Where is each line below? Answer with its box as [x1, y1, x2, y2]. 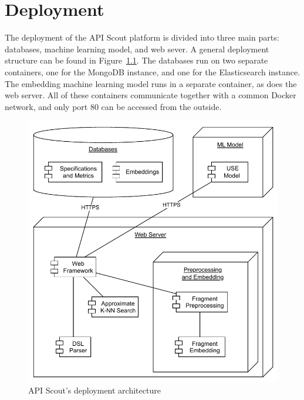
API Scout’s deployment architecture [28, 384, 161, 396]
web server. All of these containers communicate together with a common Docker [5, 89, 296, 101]
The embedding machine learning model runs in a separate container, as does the [5, 77, 297, 89]
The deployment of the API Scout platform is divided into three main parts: [5, 31, 279, 44]
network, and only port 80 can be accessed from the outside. [5, 100, 222, 112]
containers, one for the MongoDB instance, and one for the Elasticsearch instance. [5, 65, 300, 78]
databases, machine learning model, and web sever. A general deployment [5, 42, 269, 55]
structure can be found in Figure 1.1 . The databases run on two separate [5, 54, 268, 66]
